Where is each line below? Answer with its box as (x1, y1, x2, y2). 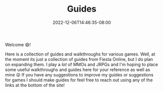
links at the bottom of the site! (5, 82, 65, 88)
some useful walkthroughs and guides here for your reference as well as (5, 67, 150, 73)
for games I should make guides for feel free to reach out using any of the (5, 77, 153, 83)
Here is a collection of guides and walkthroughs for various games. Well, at (5, 51, 156, 57)
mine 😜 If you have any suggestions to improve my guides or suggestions (5, 72, 154, 77)
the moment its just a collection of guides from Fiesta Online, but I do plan (5, 56, 153, 62)
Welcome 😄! (5, 41, 31, 47)
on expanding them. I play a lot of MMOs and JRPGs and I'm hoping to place (5, 61, 158, 67)
